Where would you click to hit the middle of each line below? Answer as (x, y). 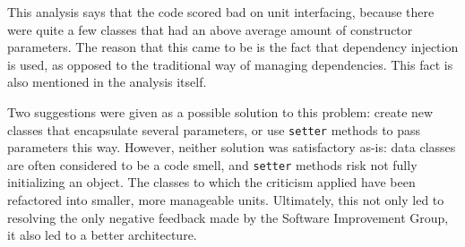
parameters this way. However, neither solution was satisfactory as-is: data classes (232, 147)
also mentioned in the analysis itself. (107, 82)
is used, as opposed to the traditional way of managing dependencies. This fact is (230, 64)
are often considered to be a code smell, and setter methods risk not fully (212, 164)
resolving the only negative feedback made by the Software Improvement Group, (228, 217)
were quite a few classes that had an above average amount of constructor (210, 29)
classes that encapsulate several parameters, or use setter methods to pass (214, 129)
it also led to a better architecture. (102, 235)
